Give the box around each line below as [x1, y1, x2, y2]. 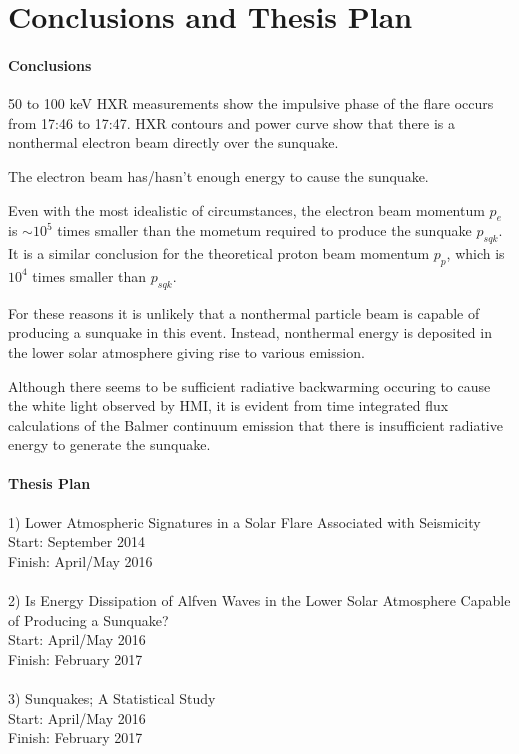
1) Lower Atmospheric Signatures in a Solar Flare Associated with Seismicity [8, 511, 481, 532]
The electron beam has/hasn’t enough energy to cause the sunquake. [8, 165, 429, 186]
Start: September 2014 [8, 531, 145, 552]
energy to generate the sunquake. [8, 434, 211, 455]
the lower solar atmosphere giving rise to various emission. [8, 341, 365, 362]
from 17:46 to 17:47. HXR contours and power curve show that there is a [8, 112, 456, 133]
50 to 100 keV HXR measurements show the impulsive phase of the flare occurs [8, 93, 494, 114]
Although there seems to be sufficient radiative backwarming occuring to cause [8, 375, 491, 396]
